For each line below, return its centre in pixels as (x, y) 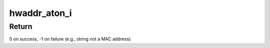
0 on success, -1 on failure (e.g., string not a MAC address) (70, 39)
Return (21, 26)
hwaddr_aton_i (40, 13)
